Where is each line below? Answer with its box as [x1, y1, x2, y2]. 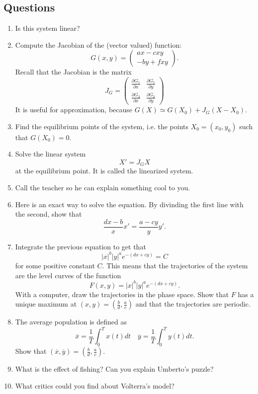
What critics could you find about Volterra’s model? [15, 380, 174, 391]
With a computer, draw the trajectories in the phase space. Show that [15, 289, 229, 299]
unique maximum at [15, 299, 77, 309]
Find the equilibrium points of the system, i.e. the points [15, 121, 189, 131]
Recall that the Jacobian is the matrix [15, 67, 132, 77]
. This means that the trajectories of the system [102, 260, 248, 270]
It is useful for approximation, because [15, 104, 133, 115]
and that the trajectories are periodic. [135, 299, 251, 309]
